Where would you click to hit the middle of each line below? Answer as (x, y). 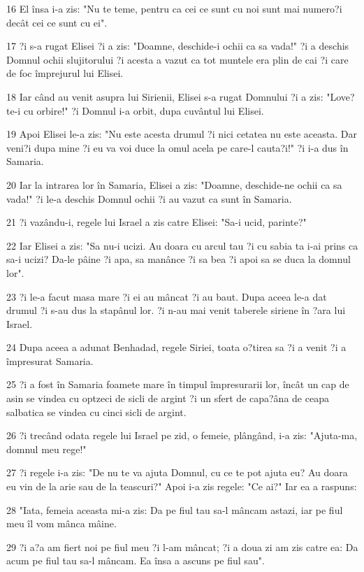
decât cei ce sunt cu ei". (57, 22)
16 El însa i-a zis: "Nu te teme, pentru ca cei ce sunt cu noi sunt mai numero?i (174, 8)
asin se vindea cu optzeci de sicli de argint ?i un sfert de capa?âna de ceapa (168, 398)
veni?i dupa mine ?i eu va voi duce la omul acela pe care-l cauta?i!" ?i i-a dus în (177, 147)
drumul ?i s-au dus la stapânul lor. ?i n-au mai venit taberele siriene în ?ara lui (176, 310)
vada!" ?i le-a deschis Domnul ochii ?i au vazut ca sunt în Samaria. (149, 198)
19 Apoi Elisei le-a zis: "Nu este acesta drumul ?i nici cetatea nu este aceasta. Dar (182, 134)
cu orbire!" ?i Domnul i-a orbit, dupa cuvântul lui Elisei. (144, 110)
